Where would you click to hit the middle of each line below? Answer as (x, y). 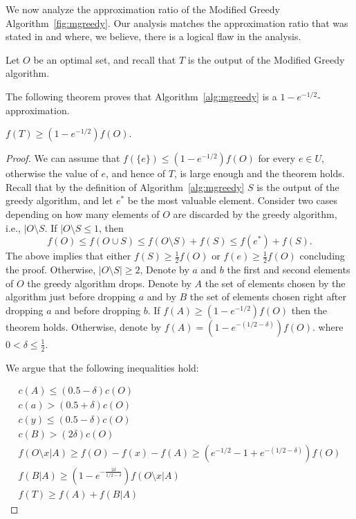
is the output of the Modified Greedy (266, 59)
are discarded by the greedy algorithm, (255, 213)
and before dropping (98, 310)
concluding (322, 256)
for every (277, 158)
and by (161, 297)
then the (309, 310)
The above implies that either (68, 256)
